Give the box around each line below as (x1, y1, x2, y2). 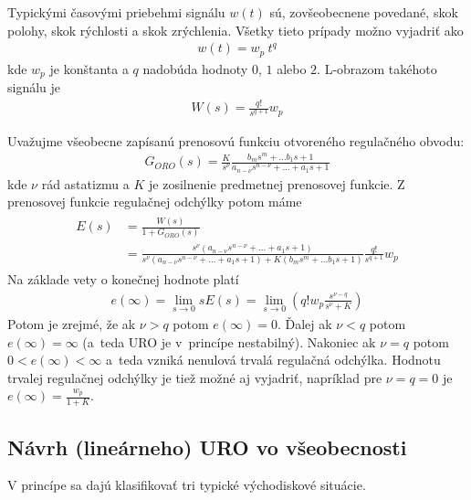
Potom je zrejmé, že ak (7, 314, 136, 334)
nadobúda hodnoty (142, 59, 248, 78)
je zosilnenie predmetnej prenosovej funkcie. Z (149, 174, 405, 193)
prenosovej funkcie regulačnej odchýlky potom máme (7, 192, 302, 211)
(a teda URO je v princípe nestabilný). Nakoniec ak (82, 332, 376, 351)
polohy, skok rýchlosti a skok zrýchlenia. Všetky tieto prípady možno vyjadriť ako (7, 20, 464, 39)
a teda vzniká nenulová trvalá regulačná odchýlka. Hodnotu (105, 350, 441, 369)
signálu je (7, 78, 61, 97)
